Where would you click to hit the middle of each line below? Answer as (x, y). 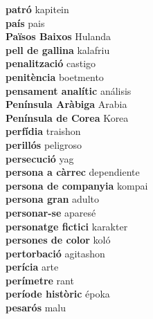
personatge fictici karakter (67, 226)
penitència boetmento (55, 76)
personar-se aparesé (51, 212)
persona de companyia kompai (77, 185)
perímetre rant (40, 280)
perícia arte (32, 267)
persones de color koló (58, 240)
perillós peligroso (44, 144)
